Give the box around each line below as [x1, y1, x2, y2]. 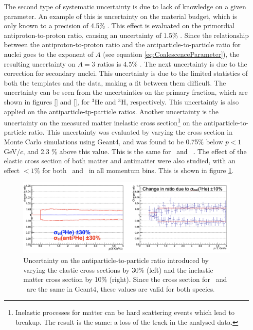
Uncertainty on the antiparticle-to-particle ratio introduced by [23, 255, 209, 265]
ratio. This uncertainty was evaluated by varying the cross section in [28, 127, 233, 137]
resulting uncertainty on [4, 58, 75, 69]
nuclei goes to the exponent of [4, 49, 93, 59]
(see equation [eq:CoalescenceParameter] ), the [103, 49, 239, 59]
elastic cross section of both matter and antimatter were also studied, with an [4, 156, 235, 166]
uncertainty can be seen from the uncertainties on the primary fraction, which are [4, 87, 248, 97]
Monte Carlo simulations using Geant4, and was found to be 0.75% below [4, 136, 223, 146]
